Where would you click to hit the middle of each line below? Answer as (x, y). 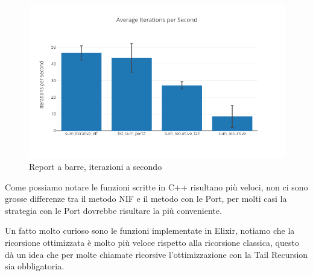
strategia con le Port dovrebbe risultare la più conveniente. (113, 210)
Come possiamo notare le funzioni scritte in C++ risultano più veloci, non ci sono (156, 187)
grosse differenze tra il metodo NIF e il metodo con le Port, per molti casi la (146, 199)
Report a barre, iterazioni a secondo (96, 166)
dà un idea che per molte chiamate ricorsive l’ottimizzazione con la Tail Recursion (156, 254)
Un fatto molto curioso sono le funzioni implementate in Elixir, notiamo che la (150, 231)
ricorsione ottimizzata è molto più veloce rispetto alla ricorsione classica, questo (152, 242)
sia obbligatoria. (35, 266)
